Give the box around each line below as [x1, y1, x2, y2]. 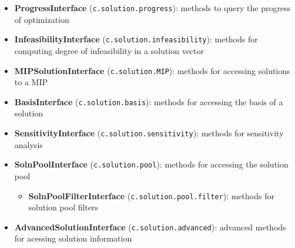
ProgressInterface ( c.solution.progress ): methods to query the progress [14, 2, 291, 14]
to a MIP [14, 76, 48, 88]
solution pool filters [28, 201, 99, 213]
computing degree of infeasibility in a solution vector [14, 44, 205, 56]
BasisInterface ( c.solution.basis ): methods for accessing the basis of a [14, 95, 283, 108]
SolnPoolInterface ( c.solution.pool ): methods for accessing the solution [14, 158, 289, 170]
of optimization [14, 13, 69, 25]
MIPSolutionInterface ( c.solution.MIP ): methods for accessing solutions [14, 64, 290, 76]
